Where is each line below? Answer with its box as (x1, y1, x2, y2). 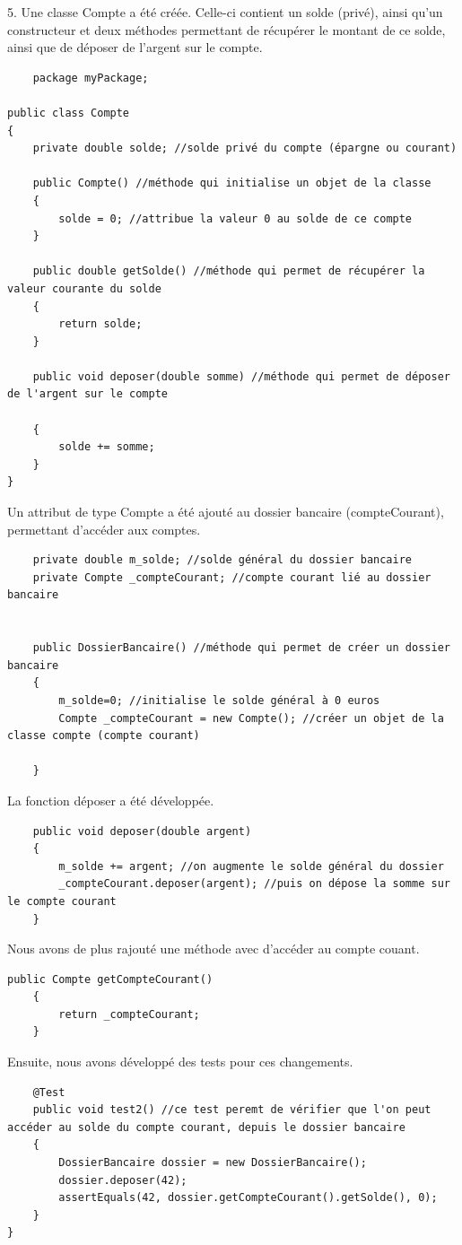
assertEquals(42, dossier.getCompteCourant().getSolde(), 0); (58, 1191, 438, 1205)
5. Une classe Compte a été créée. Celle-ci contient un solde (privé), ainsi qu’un (7, 3, 443, 21)
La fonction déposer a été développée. (7, 790, 214, 809)
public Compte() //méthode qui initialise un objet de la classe (32, 177, 431, 190)
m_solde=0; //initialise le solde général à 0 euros (58, 693, 380, 707)
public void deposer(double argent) (32, 824, 252, 838)
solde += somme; (58, 440, 155, 454)
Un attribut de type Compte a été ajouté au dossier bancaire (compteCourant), (7, 502, 444, 521)
